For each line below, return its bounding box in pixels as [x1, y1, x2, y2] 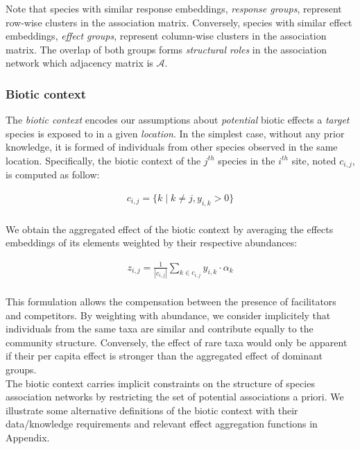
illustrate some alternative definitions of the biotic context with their [6, 403, 298, 417]
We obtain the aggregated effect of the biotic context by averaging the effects [6, 221, 334, 236]
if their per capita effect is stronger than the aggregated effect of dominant [6, 348, 323, 363]
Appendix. [6, 430, 50, 444]
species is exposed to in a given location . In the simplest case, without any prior [6, 126, 345, 140]
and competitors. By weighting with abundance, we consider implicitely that [6, 307, 331, 322]
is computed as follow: [6, 167, 100, 182]
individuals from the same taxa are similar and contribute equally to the [6, 321, 314, 336]
